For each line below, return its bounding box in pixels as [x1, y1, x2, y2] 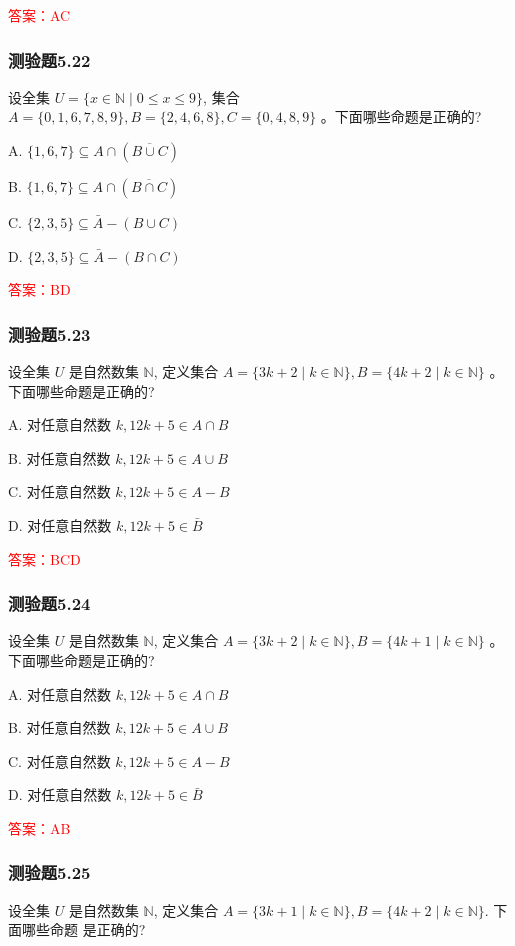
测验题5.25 [8, 860, 91, 885]
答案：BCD [8, 548, 81, 569]
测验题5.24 [8, 591, 91, 616]
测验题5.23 [8, 321, 91, 346]
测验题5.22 [8, 47, 91, 72]
